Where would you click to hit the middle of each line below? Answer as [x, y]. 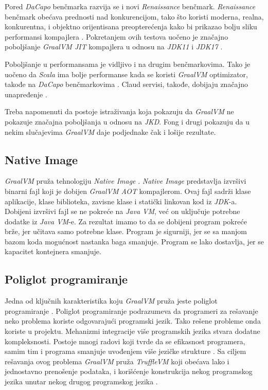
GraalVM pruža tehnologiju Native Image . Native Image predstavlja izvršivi [126, 181]
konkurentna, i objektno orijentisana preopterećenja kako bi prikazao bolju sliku [131, 26]
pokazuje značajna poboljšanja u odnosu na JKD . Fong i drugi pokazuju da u [127, 121]
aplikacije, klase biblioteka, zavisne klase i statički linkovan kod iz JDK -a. [121, 201]
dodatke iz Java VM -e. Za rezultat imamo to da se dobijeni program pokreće [126, 221]
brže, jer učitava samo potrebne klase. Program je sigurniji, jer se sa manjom [126, 231]
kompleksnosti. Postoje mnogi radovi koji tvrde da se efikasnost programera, [125, 341]
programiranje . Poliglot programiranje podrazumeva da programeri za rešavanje [131, 311]
